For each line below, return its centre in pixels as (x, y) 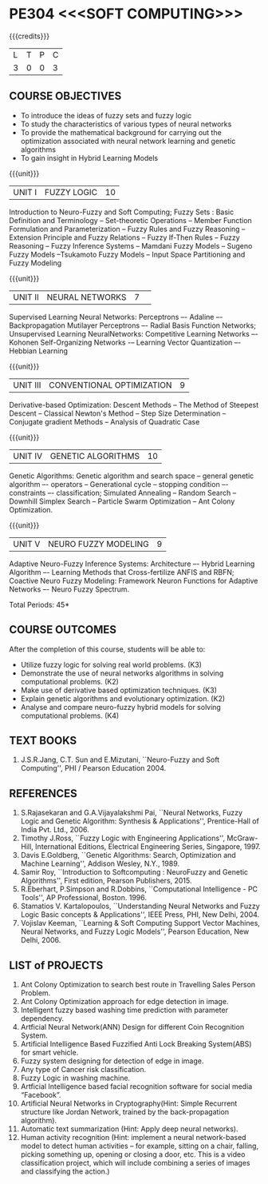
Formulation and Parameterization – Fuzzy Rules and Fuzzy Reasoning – (127, 229)
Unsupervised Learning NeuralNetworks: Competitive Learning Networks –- (134, 333)
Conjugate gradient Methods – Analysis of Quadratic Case (104, 421)
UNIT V (27, 544)
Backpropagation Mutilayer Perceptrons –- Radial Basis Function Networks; (132, 325)
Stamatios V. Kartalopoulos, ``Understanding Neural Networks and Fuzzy (140, 906)
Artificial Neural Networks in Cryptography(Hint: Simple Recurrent (129, 1103)
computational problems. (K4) (70, 716)
